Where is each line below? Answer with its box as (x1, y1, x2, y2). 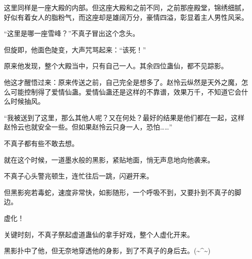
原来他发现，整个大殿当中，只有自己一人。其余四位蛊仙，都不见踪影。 (4, 61, 228, 71)
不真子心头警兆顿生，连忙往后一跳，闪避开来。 (4, 171, 153, 181)
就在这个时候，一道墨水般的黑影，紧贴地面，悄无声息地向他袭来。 (4, 154, 214, 164)
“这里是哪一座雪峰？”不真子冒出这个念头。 (4, 28, 140, 38)
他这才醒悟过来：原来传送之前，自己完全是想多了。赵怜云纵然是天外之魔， (4, 77, 241, 87)
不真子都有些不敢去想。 (4, 138, 79, 148)
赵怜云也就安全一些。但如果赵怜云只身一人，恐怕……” (4, 122, 173, 132)
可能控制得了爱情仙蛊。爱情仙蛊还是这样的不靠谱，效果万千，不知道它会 (10, 86, 241, 97)
